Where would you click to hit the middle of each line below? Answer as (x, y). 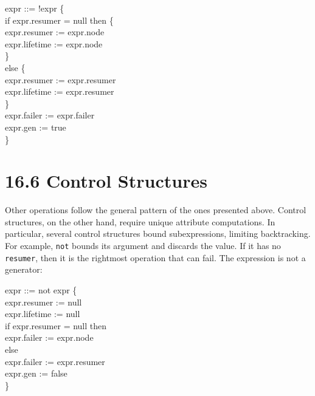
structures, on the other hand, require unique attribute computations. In (140, 221)
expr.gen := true (36, 127)
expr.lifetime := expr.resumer (60, 91)
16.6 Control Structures (106, 181)
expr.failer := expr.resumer (55, 361)
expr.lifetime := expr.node (54, 43)
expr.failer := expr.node (49, 337)
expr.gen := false (36, 373)
